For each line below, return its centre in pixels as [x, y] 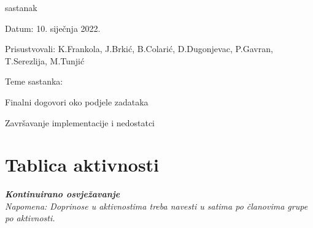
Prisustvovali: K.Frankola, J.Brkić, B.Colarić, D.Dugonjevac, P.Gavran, [139, 49]
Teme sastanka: [34, 81]
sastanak [21, 7]
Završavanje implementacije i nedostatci [80, 122]
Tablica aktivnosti [82, 165]
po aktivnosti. [30, 218]
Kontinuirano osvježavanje [63, 194]
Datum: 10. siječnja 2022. [53, 28]
